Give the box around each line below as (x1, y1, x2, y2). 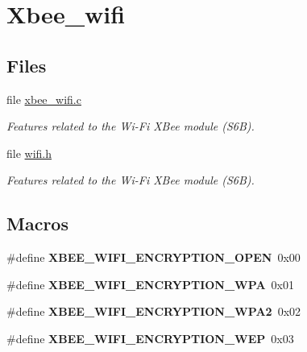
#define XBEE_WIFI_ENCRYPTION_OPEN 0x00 (6, 249, 301, 266)
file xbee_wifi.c (6, 90, 81, 107)
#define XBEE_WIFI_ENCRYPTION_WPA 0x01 (6, 275, 294, 292)
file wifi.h (6, 144, 52, 161)
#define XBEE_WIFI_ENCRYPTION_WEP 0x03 (6, 329, 294, 346)
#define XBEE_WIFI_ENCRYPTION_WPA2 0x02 (6, 303, 301, 320)
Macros (6, 211, 68, 236)
